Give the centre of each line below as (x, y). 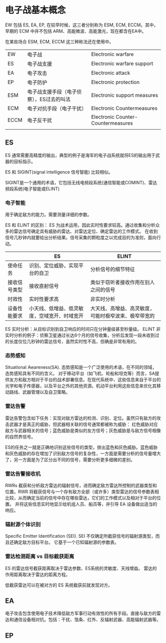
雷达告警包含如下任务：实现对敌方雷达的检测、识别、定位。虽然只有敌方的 (81, 418)
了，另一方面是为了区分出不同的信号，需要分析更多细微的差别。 (70, 459)
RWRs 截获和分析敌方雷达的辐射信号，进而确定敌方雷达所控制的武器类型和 (81, 485)
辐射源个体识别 (23, 524)
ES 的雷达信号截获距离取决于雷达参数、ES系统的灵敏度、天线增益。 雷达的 (81, 568)
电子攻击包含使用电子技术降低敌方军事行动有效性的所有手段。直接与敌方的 (81, 613)
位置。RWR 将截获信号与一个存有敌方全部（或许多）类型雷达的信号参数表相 (82, 492)
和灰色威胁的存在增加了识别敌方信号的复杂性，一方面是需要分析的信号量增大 (83, 453)
